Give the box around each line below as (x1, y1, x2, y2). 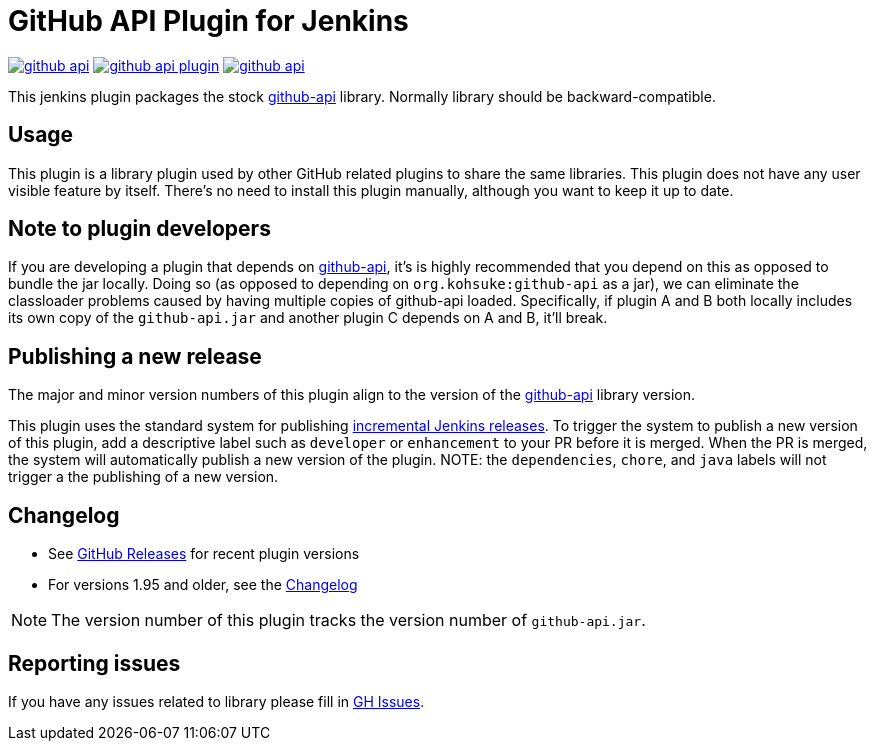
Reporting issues (8, 650, 181, 676)
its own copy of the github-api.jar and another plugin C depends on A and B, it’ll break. (8, 309, 608, 327)
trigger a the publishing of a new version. (8, 468, 279, 486)
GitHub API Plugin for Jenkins (8, 4, 409, 38)
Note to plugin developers (8, 216, 271, 242)
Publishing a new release (8, 343, 262, 369)
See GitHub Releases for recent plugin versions (48, 545, 360, 563)
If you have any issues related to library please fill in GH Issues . (8, 692, 425, 710)
